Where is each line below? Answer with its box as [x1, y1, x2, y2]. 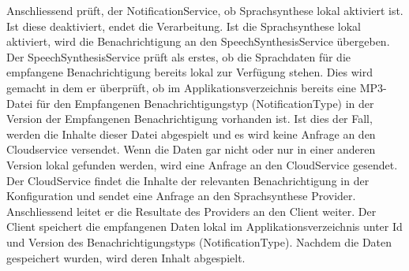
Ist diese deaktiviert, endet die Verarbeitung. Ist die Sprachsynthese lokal [6, 17, 361, 34]
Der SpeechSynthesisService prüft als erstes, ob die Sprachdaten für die [6, 48, 351, 65]
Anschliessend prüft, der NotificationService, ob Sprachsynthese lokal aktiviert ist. [6, 2, 403, 18]
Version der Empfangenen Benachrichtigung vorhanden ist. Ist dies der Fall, [6, 110, 373, 127]
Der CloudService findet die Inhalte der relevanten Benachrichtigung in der [6, 172, 370, 188]
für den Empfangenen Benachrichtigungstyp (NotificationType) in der [36, 95, 374, 111]
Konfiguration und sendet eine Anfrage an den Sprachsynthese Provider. [6, 187, 356, 204]
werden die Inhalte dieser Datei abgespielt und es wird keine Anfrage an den [6, 125, 376, 142]
